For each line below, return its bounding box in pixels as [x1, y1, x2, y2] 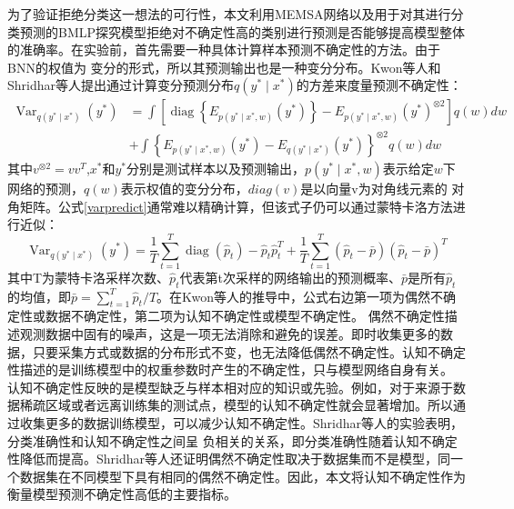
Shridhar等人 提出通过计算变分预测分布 [7, 75, 235, 95]
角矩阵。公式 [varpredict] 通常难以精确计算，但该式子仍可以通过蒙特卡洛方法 [7, 196, 453, 215]
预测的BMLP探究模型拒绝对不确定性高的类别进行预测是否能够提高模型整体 [19, 22, 466, 41]
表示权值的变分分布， [120, 178, 248, 197]
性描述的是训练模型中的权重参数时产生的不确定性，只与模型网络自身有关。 [7, 360, 453, 379]
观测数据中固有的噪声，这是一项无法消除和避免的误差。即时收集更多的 [19, 324, 440, 344]
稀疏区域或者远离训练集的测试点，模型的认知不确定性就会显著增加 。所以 [19, 395, 453, 414]
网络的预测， [7, 178, 84, 197]
